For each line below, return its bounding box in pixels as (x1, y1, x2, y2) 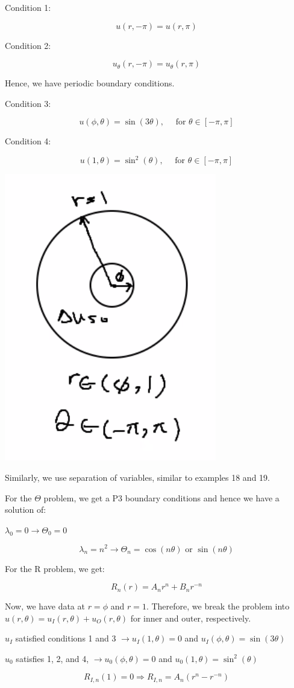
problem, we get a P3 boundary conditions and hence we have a (43, 491, 280, 504)
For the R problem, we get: (5, 562, 105, 574)
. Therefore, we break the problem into (146, 600, 290, 612)
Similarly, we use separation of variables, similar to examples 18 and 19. (5, 471, 270, 484)
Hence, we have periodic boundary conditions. (5, 77, 175, 89)
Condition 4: (5, 135, 51, 147)
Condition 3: (5, 97, 51, 109)
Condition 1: (5, 1, 51, 13)
